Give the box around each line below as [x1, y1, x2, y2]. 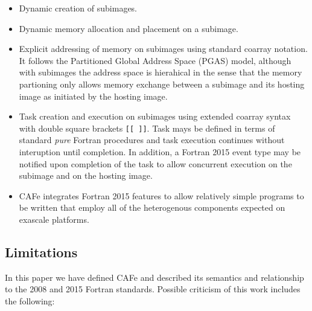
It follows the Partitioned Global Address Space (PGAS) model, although [19, 54, 291, 66]
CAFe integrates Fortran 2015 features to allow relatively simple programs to [19, 189, 304, 202]
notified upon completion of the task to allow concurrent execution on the [19, 157, 292, 170]
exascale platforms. [19, 213, 89, 225]
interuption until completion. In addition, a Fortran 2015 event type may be [19, 146, 301, 158]
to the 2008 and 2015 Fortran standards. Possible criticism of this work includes [5, 283, 301, 295]
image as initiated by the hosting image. [19, 89, 168, 102]
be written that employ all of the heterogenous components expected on [19, 201, 285, 214]
